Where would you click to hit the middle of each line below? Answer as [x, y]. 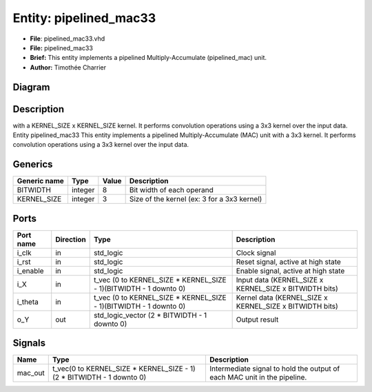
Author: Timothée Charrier [68, 67]
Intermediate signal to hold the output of [275, 369]
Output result [257, 319]
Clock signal [256, 253]
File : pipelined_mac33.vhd [68, 39]
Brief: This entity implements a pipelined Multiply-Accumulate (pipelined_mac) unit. [148, 58]
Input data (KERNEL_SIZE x [280, 280]
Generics [33, 164]
